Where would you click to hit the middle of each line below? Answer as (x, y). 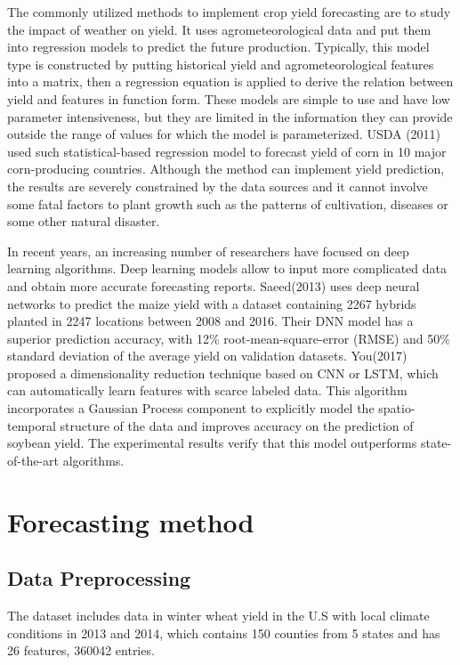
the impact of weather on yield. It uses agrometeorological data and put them (219, 29)
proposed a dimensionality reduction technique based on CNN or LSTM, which (223, 373)
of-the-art (33, 460)
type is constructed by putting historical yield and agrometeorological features (221, 64)
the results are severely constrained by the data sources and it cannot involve (218, 186)
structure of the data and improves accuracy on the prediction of (237, 425)
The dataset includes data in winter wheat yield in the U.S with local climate (218, 616)
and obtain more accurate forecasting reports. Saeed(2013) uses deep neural (214, 285)
